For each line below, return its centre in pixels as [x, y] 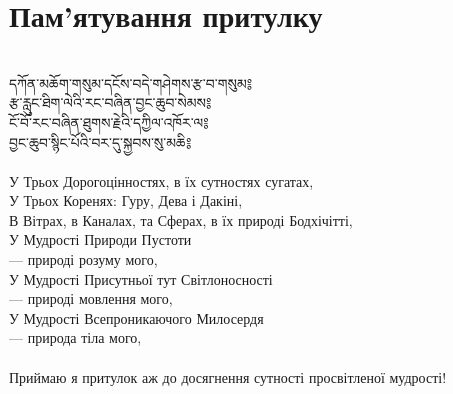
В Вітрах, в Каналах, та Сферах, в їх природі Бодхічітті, [181, 219]
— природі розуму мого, [83, 259]
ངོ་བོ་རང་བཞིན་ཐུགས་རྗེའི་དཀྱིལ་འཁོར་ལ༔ [109, 121]
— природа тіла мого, [75, 337]
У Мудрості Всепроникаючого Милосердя [136, 317]
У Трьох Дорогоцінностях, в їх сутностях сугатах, [161, 180]
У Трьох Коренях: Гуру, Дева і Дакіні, [126, 200]
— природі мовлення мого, [91, 298]
